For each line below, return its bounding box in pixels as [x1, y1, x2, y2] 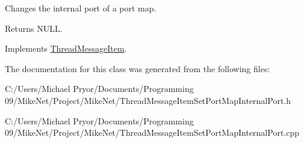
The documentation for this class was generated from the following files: [5, 62, 270, 75]
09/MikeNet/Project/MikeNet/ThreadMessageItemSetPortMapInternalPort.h [5, 94, 291, 106]
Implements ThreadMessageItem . [5, 42, 127, 55]
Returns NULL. [5, 22, 63, 34]
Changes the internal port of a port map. [5, 2, 157, 14]
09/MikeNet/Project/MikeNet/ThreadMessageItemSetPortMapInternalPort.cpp [5, 126, 300, 139]
